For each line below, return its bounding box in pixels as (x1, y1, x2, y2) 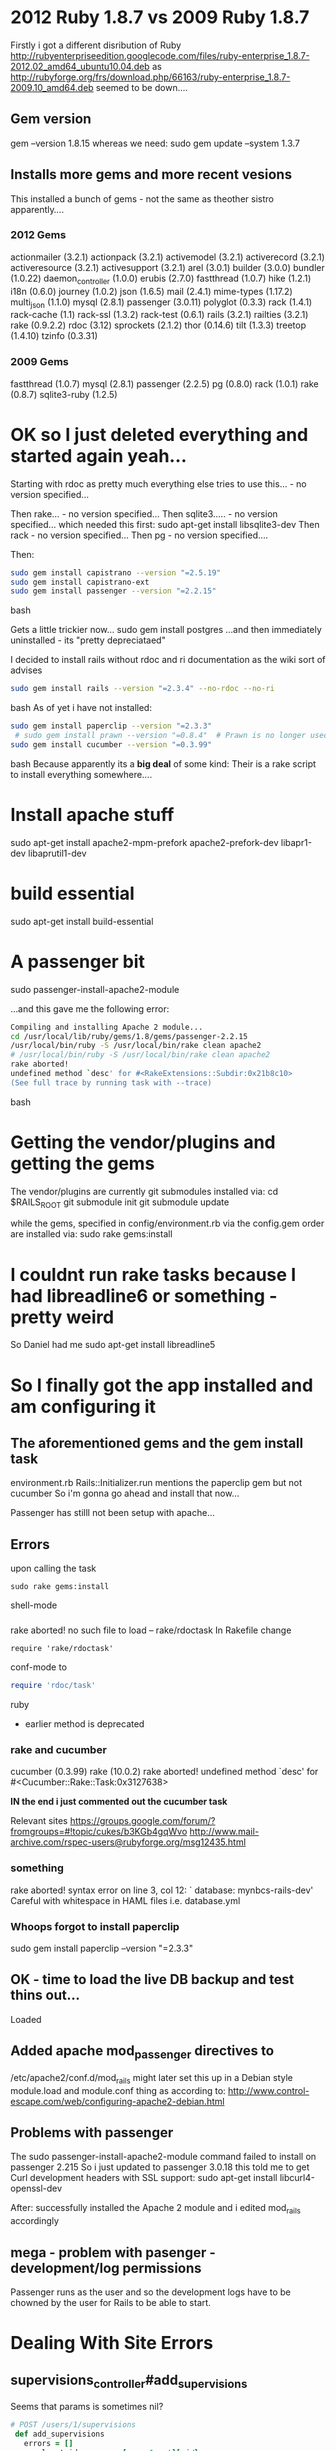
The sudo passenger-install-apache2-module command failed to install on (10, 2151, 317, 2163)
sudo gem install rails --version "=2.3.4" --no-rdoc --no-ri (10, 684, 275, 694)
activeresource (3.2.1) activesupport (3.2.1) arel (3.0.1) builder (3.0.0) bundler (10, 261, 325, 273)
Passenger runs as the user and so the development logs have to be (10, 2286, 292, 2298)
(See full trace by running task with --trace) (10, 1077, 213, 1088)
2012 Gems (10, 228, 67, 242)
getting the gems (10, 1152, 155, 1175)
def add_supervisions (14, 2429, 105, 2440)
